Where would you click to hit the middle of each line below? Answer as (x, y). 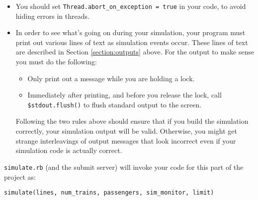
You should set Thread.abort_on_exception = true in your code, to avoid (131, 6)
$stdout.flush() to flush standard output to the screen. (115, 104)
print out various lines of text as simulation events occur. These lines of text (132, 42)
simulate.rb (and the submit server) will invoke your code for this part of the (124, 167)
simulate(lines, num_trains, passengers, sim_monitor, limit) (109, 193)
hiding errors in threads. (52, 16)
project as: (20, 176)
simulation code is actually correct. (69, 150)
